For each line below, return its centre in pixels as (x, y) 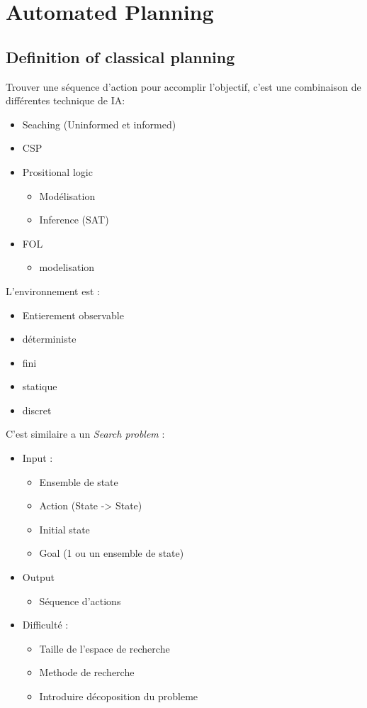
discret (37, 410)
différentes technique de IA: (66, 100)
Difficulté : (45, 625)
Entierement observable (73, 315)
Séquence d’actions (80, 601)
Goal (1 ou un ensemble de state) (112, 553)
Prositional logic (57, 171)
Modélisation (67, 195)
